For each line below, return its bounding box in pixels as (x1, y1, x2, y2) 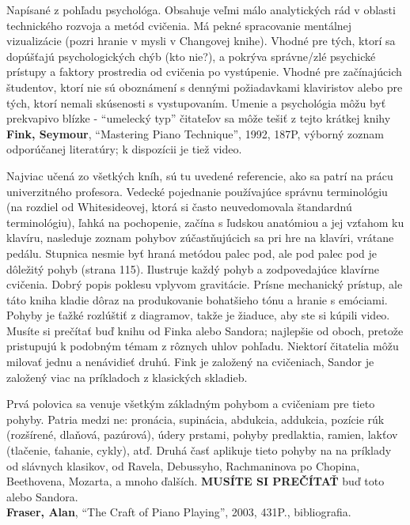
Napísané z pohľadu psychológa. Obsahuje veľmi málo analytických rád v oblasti (6, 2, 396, 17)
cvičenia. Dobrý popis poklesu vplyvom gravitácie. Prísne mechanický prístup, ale (6, 276, 403, 293)
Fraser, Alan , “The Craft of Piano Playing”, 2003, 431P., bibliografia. (6, 504, 351, 520)
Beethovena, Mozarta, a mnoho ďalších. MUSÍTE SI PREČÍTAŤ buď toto (6, 473, 385, 489)
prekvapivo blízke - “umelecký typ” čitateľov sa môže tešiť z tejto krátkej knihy (6, 110, 391, 127)
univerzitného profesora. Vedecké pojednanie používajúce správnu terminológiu (6, 183, 388, 199)
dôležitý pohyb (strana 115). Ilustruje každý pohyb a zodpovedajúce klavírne (6, 260, 379, 277)
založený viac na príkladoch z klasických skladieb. (6, 368, 248, 385)
